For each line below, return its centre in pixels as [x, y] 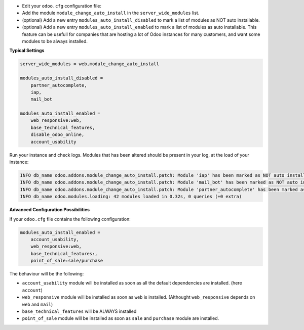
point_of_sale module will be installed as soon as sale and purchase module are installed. [121, 318]
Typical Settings [27, 51]
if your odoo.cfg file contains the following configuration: [70, 219]
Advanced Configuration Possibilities [50, 210]
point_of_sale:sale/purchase [67, 261]
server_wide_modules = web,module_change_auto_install [89, 64]
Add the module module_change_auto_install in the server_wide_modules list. [111, 13]
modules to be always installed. [55, 41]
